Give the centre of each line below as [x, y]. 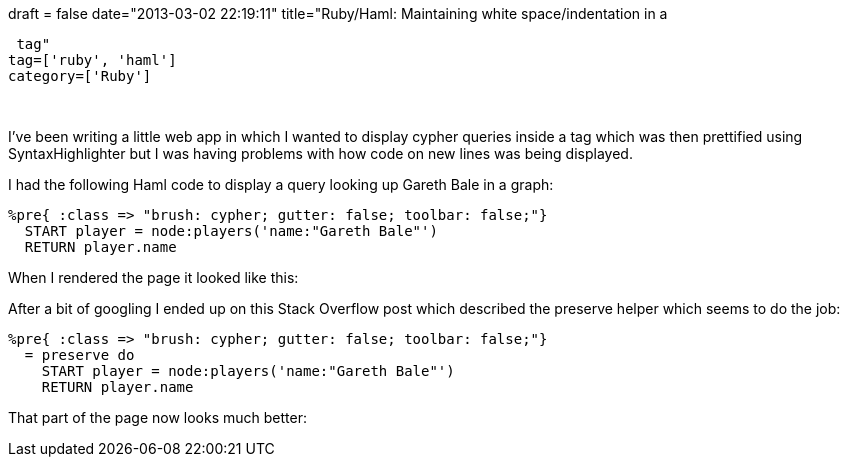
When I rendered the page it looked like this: [153, 277]
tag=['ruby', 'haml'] [92, 60]
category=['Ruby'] [80, 76]
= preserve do [79, 355]
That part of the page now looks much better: [157, 417]
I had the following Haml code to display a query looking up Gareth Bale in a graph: [281, 184]
